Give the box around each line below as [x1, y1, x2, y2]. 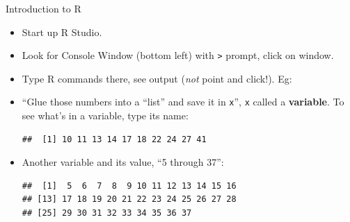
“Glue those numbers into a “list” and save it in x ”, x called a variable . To [22, 94, 344, 109]
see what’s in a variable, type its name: [22, 108, 189, 123]
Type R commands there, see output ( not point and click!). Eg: [22, 71, 292, 85]
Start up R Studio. [22, 24, 102, 39]
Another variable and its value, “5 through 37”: [22, 155, 224, 169]
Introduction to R [6, 1, 81, 15]
